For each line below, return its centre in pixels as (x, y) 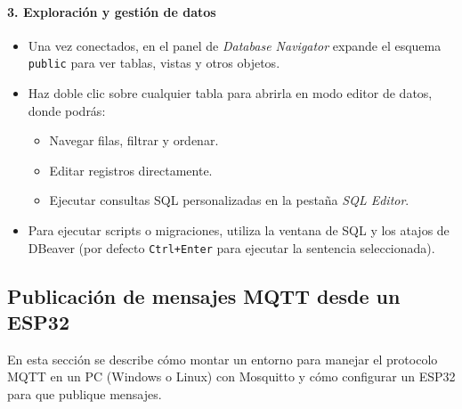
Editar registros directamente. (131, 170)
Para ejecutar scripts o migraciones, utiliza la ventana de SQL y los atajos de (239, 230)
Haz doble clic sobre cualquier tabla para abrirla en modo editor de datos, (230, 93)
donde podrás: (67, 110)
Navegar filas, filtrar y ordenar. (134, 140)
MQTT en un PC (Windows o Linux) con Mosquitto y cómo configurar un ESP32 (231, 376)
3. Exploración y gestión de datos (112, 11)
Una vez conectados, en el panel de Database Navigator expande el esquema (235, 45)
